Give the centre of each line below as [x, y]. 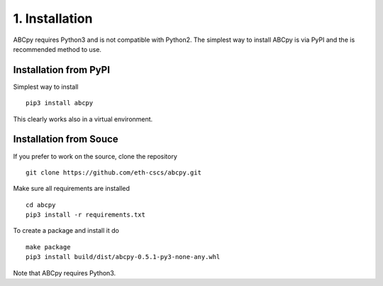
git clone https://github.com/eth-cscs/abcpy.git [114, 172]
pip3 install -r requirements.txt [85, 215]
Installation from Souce [66, 139]
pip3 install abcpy [60, 103]
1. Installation [53, 18]
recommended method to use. [57, 49]
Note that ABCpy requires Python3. [65, 273]
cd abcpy [41, 205]
